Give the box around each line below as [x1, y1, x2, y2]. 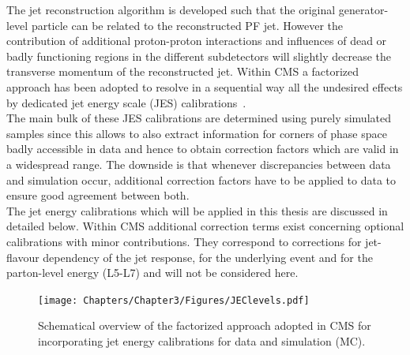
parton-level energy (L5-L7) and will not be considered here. [6, 264, 299, 281]
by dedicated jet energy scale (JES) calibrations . [6, 94, 246, 110]
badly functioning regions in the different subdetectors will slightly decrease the [6, 47, 392, 64]
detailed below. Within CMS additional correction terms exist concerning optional [6, 218, 404, 234]
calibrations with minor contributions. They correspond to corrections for [6, 233, 362, 249]
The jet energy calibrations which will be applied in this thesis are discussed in [6, 202, 388, 219]
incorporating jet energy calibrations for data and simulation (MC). [38, 332, 366, 349]
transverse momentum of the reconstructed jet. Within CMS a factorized [6, 63, 359, 80]
